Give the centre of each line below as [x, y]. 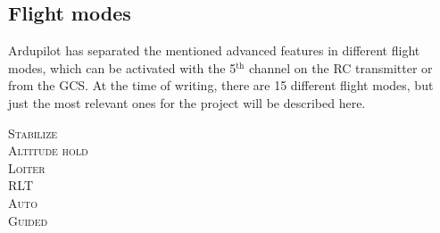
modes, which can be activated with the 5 [122, 67]
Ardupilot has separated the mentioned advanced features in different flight [214, 50]
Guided [28, 220]
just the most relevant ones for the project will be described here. [187, 102]
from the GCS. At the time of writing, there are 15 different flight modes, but [221, 85]
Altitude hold [48, 150]
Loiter [27, 167]
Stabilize [33, 133]
